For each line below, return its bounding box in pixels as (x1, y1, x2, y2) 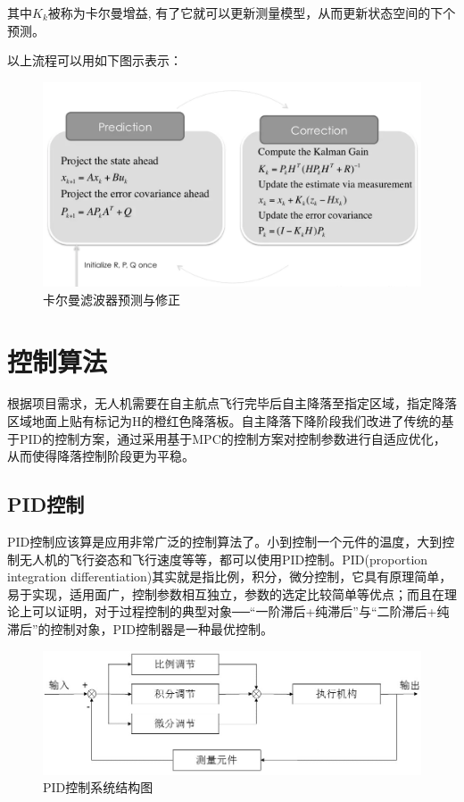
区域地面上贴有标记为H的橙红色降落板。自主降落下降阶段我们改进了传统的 (7, 412, 442, 430)
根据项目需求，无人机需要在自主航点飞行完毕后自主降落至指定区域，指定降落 (7, 394, 457, 413)
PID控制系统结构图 (43, 778, 153, 797)
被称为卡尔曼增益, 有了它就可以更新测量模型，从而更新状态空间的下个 (47, 4, 456, 21)
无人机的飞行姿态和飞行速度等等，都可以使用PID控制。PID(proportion (19, 549, 428, 568)
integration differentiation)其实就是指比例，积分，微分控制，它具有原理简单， (7, 567, 452, 586)
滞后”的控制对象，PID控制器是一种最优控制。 (7, 620, 273, 639)
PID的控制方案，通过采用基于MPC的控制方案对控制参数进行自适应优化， (19, 429, 446, 447)
